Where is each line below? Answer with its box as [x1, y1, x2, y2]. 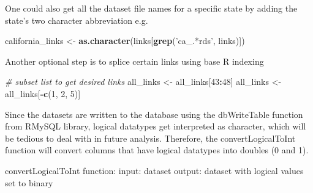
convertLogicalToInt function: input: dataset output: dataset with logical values [5, 164, 304, 177]
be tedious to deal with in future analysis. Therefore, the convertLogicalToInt [5, 131, 296, 144]
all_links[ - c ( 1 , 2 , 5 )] [5, 87, 81, 100]
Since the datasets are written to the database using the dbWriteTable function [5, 107, 303, 120]
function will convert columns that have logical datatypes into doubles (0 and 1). [5, 144, 309, 156]
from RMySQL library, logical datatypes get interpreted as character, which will [5, 120, 306, 133]
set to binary [5, 176, 53, 189]
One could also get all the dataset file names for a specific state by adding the [5, 2, 298, 14]
